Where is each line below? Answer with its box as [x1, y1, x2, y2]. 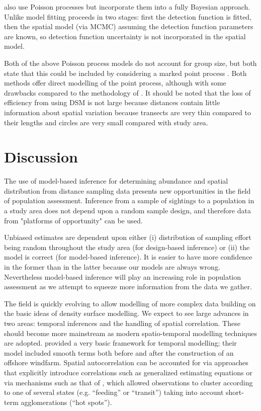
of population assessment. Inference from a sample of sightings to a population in [4, 195, 254, 206]
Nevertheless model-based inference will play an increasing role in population [4, 271, 241, 282]
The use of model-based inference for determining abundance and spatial [4, 176, 228, 186]
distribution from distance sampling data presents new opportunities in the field [4, 185, 251, 196]
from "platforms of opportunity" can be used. [4, 215, 143, 225]
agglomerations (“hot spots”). [21, 396, 112, 407]
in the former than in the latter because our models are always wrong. [4, 262, 220, 272]
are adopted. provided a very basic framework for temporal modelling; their [4, 338, 237, 348]
